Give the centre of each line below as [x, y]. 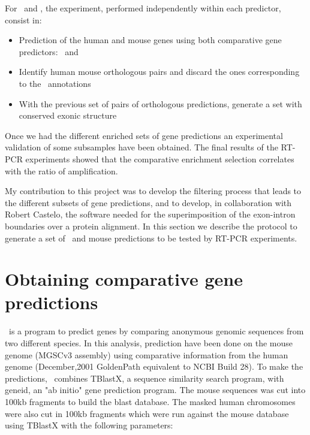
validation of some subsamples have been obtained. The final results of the [142, 147]
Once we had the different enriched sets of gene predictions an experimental [144, 135]
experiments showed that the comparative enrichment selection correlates [160, 158]
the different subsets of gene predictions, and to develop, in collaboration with [148, 202]
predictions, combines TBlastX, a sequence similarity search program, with [145, 378]
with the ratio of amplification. [61, 170]
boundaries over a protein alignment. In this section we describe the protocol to [151, 226]
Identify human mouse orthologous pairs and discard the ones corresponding [159, 72]
